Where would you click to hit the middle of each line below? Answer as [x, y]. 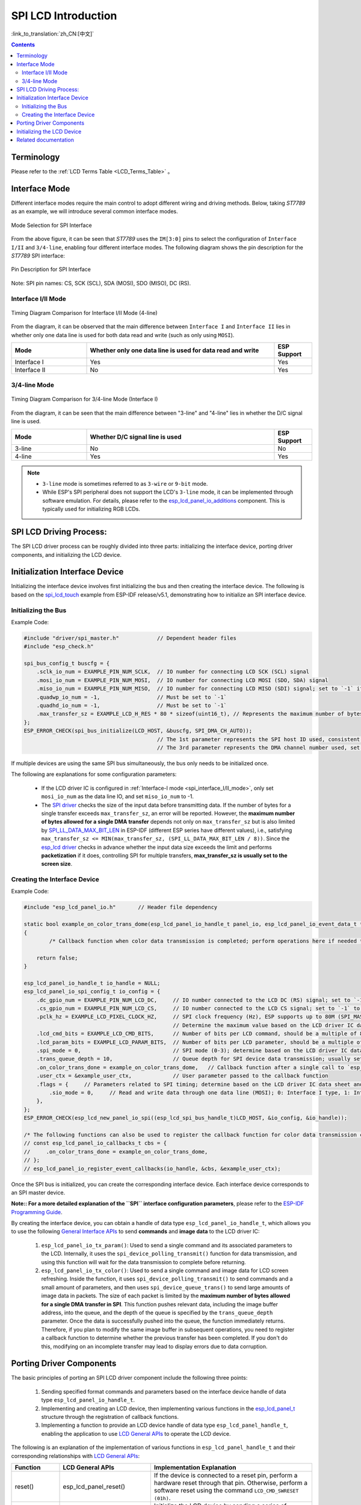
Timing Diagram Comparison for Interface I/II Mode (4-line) [84, 312]
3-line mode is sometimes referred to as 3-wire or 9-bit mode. [125, 484]
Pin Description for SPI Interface [51, 269]
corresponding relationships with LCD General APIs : [76, 1456]
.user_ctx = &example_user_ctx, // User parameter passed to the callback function [182, 1076]
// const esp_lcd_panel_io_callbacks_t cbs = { [95, 1143]
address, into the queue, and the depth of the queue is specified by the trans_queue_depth [157, 1312]
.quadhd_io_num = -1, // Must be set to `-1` [132, 706]
